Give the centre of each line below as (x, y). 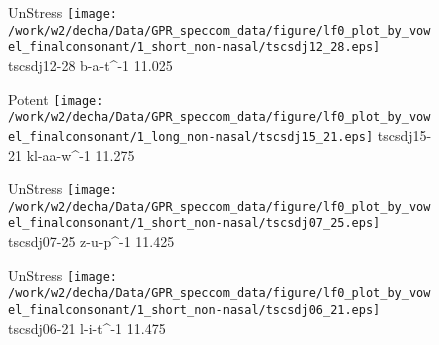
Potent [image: (56, 98)
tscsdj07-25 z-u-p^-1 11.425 (91, 241)
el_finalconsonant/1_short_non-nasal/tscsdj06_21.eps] (194, 310)
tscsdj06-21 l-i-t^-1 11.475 (87, 327)
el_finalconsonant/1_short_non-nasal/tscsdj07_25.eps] (194, 223)
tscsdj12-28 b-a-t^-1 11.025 (90, 64)
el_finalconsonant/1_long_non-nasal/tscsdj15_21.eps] (191, 136)
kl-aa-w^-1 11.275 (80, 154)
